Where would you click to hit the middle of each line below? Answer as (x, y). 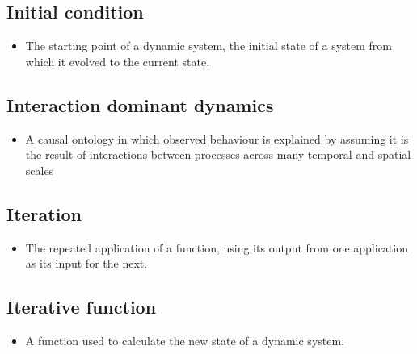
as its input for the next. (86, 263)
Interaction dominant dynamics (140, 104)
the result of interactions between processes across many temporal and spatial (218, 154)
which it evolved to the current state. (118, 61)
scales (40, 170)
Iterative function (82, 307)
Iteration (44, 213)
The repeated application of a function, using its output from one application (217, 247)
